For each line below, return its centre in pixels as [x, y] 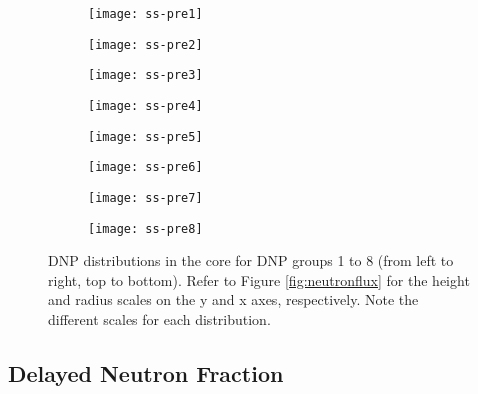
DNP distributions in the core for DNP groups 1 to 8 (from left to [251, 260]
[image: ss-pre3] [145, 75]
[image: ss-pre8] [145, 228]
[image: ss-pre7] [145, 197]
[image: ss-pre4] [145, 105]
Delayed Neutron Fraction [146, 373]
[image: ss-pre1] [145, 14]
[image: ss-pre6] [145, 167]
